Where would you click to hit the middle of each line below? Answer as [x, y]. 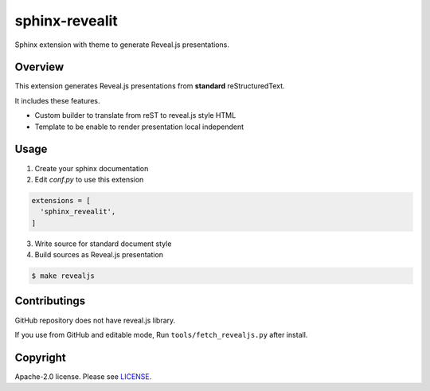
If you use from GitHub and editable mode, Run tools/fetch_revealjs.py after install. [161, 334]
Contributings [50, 301]
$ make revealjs [63, 276]
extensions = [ [61, 200]
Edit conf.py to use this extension [89, 179]
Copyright [41, 357]
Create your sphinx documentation [92, 168]
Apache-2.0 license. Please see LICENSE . [83, 376]
